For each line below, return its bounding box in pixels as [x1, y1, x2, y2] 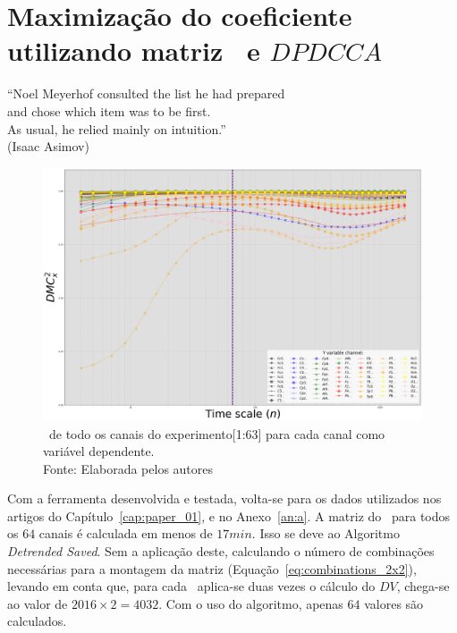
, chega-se [396, 577, 450, 595]
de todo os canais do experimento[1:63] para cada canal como [48, 424, 385, 443]
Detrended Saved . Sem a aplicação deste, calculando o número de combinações [7, 542, 435, 561]
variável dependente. [43, 442, 155, 460]
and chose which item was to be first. [7, 101, 211, 120]
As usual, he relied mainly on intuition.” [7, 119, 226, 138]
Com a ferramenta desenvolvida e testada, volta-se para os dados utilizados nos [7, 489, 442, 508]
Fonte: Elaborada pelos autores [43, 459, 214, 477]
